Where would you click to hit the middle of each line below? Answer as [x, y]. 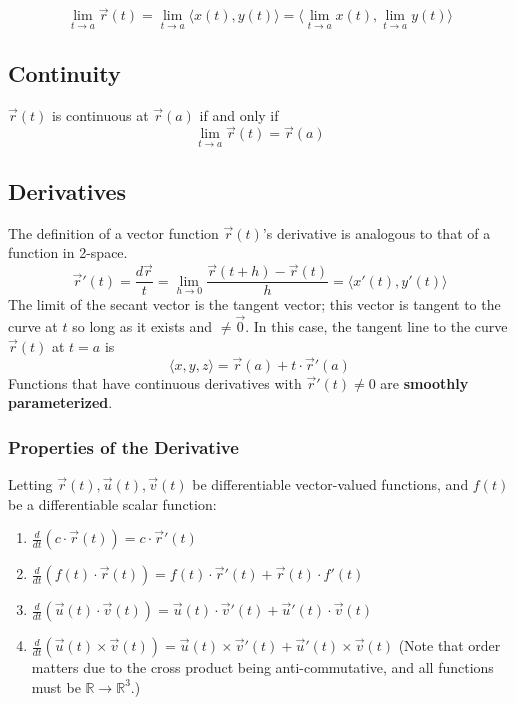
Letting [30, 483]
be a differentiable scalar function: [112, 503]
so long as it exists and [142, 326]
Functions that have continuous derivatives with [155, 382]
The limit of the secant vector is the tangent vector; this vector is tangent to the [254, 304]
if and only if [239, 114]
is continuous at [100, 114]
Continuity [64, 72]
